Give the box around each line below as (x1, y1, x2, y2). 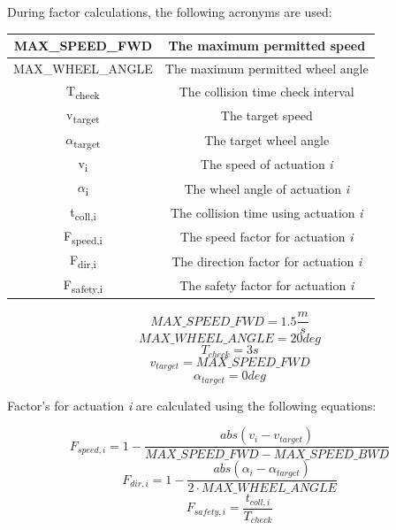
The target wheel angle (204, 130, 330, 149)
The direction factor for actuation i (171, 251, 362, 270)
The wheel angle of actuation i (184, 179, 350, 197)
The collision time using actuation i (170, 203, 363, 221)
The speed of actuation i (200, 155, 333, 173)
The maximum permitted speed (168, 36, 366, 55)
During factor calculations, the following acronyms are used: (7, 3, 332, 20)
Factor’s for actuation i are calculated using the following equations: (7, 396, 377, 414)
